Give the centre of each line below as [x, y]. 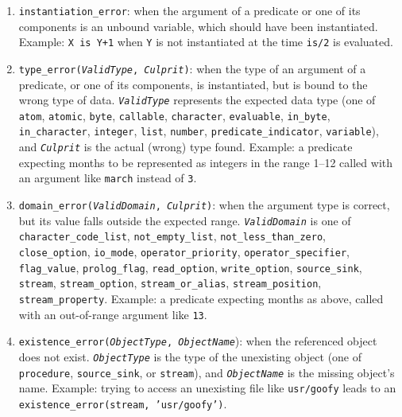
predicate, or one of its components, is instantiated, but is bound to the [193, 84]
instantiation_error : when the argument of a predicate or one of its [189, 10]
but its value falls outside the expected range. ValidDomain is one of [185, 220]
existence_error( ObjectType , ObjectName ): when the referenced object [198, 341]
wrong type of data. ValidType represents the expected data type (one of [197, 100]
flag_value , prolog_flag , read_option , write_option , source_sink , [190, 267]
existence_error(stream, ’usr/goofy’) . [123, 403]
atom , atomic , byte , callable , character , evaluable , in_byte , [174, 115]
